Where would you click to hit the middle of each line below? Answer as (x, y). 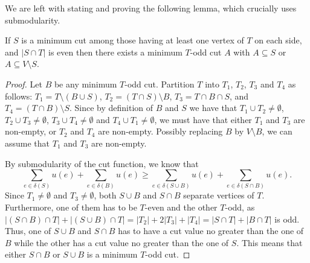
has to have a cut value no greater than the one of (211, 231)
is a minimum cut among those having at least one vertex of (133, 40)
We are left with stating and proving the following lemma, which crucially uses (151, 8)
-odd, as (240, 207)
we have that (213, 108)
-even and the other (181, 207)
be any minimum (86, 84)
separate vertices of (219, 195)
